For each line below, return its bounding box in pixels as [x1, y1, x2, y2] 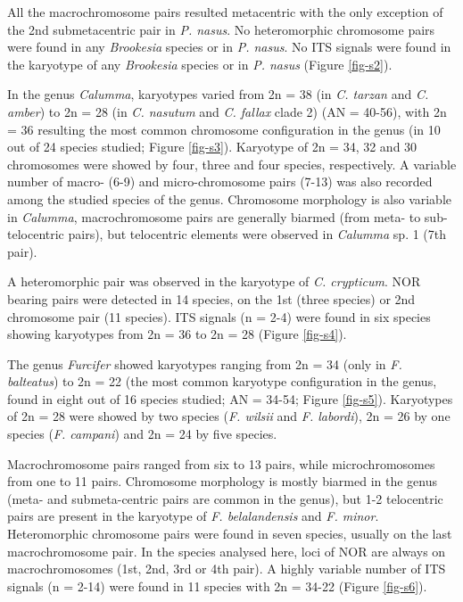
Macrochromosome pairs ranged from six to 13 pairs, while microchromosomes [7, 454, 435, 473]
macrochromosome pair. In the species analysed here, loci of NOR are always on [7, 541, 446, 560]
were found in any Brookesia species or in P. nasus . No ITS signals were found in [7, 37, 451, 56]
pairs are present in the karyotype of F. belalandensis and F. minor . [7, 507, 379, 525]
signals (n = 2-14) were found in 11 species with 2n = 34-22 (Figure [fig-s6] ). [7, 576, 427, 595]
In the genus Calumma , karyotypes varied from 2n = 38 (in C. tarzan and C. [7, 85, 429, 103]
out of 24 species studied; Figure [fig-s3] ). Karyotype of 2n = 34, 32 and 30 [7, 137, 418, 156]
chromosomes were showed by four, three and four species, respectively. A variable [7, 154, 457, 173]
